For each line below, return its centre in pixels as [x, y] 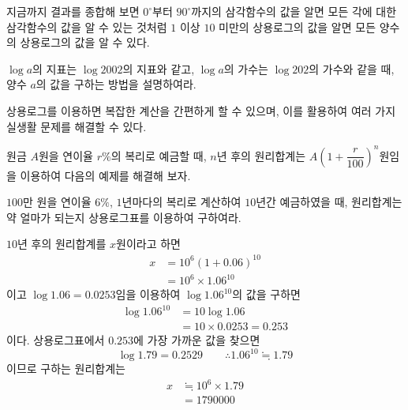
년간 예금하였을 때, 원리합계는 [329, 202]
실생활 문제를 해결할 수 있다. [77, 126]
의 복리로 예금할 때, [159, 155]
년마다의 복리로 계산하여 [182, 202]
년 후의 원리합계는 [261, 155]
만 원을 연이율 [57, 202]
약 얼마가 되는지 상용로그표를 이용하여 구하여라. [124, 217]
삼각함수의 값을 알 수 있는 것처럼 [87, 26]
